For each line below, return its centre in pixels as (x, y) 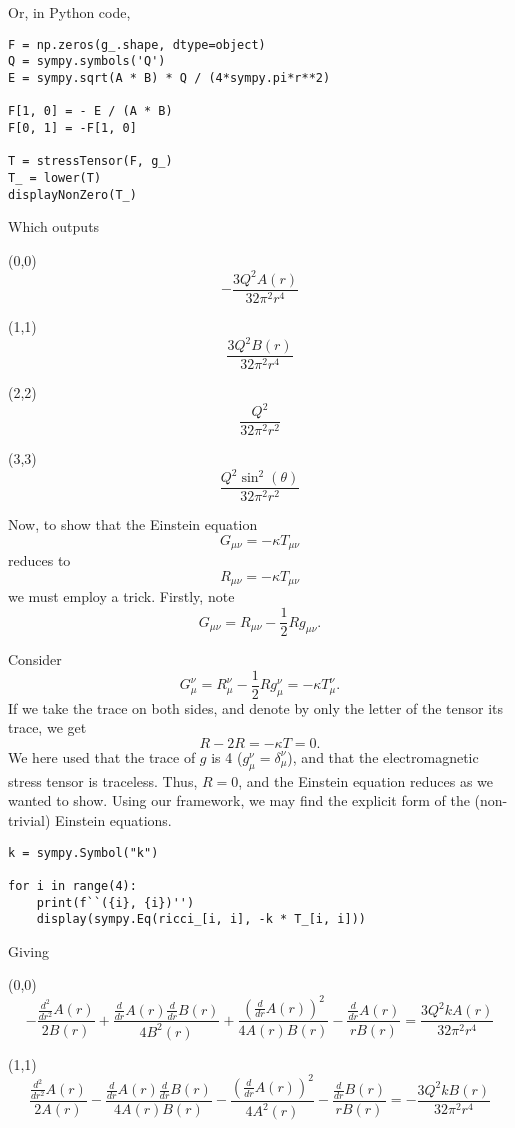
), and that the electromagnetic (383, 756)
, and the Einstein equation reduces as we (366, 780)
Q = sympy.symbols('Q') (87, 61)
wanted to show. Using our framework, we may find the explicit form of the (239, 800)
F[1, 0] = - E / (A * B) (90, 111)
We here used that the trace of (102, 756)
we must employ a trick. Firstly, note (121, 596)
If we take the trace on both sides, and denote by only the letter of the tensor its (256, 707)
